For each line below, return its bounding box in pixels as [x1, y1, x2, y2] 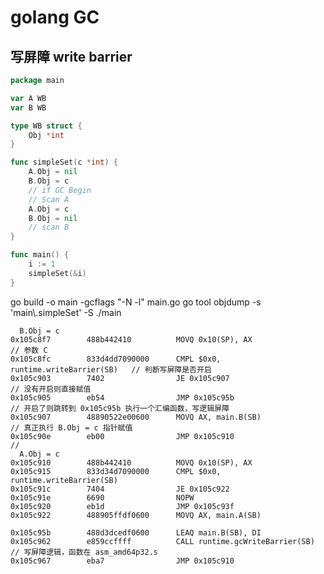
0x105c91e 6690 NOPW [10, 492, 195, 503]
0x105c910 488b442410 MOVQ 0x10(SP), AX [10, 457, 253, 468]
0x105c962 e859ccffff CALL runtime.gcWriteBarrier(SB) [10, 536, 315, 546]
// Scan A [28, 194, 70, 205]
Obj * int [28, 130, 65, 140]
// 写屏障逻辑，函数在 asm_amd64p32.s [10, 547, 158, 557]
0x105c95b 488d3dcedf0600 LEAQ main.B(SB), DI [10, 527, 262, 538]
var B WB [10, 102, 47, 113]
